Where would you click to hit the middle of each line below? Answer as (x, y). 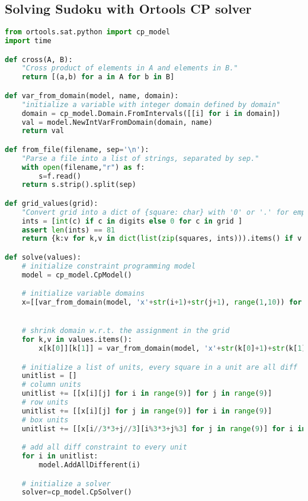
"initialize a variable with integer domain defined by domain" (151, 104)
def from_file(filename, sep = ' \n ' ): (77, 149)
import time (28, 41)
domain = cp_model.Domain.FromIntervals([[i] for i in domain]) (151, 113)
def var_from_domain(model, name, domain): (92, 96)
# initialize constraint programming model (109, 266)
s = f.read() (60, 176)
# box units (45, 420)
